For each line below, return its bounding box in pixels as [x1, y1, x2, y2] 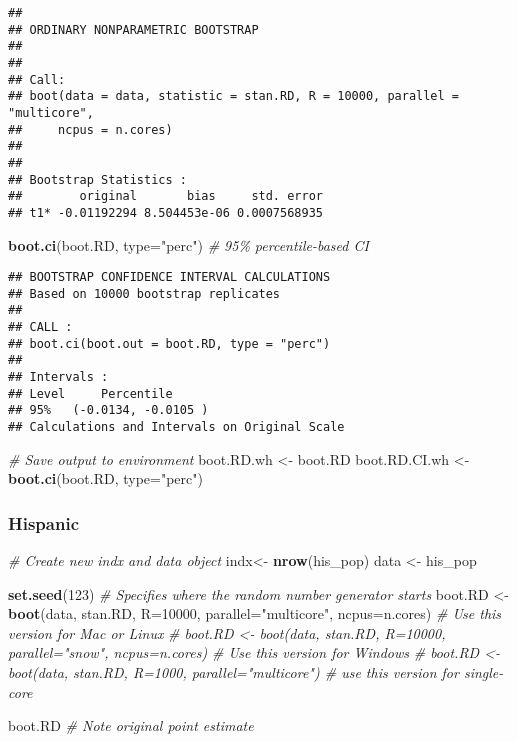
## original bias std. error [8, 189, 323, 204]
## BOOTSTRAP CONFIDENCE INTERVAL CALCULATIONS [8, 270, 331, 285]
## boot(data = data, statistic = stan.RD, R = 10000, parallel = [8, 89, 460, 104]
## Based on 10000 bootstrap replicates [8, 286, 281, 301]
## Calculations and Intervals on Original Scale [8, 420, 345, 435]
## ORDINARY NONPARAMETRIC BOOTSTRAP [8, 22, 259, 37]
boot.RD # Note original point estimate [8, 715, 254, 736]
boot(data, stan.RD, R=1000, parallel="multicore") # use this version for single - [8, 662, 504, 683]
